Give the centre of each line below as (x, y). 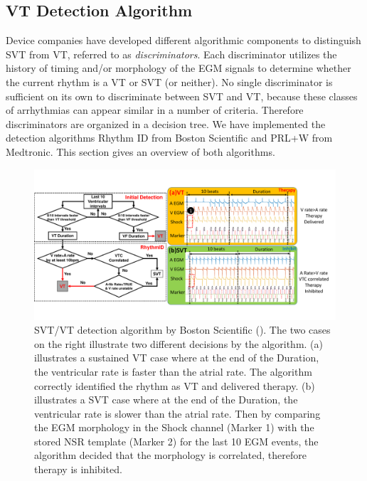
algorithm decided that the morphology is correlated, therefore (170, 455)
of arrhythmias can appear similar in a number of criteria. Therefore (155, 110)
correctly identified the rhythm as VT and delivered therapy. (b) (175, 385)
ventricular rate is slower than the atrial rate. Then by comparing (177, 413)
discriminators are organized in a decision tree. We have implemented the (166, 123)
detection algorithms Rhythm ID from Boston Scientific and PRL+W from (169, 138)
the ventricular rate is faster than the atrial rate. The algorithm (173, 371)
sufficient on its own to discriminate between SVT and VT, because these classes (182, 96)
